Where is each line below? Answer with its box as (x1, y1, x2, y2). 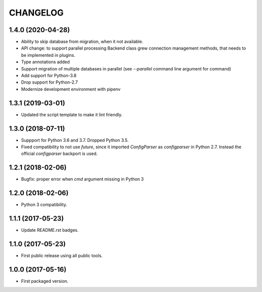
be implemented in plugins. (21, 52, 75, 58)
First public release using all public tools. (21, 253, 103, 258)
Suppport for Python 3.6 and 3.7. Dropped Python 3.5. (21, 137, 129, 143)
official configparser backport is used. (21, 151, 98, 156)
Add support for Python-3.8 (21, 73, 77, 79)
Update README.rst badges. (21, 227, 79, 233)
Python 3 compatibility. (21, 202, 67, 207)
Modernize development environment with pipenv (21, 86, 121, 92)
